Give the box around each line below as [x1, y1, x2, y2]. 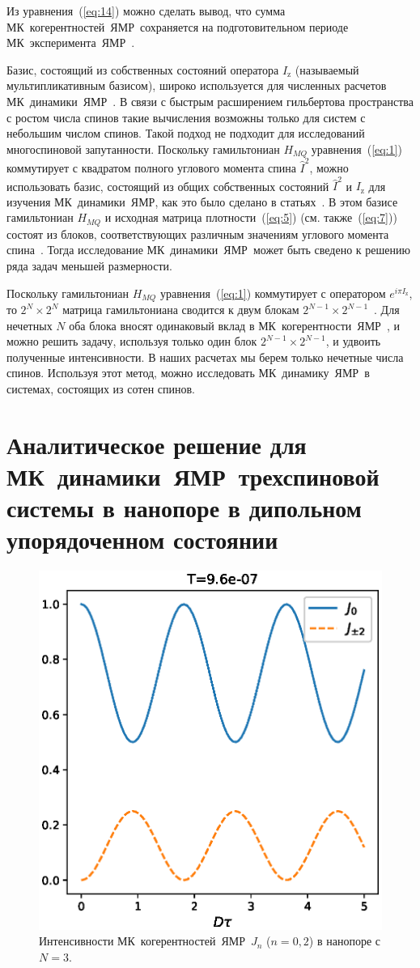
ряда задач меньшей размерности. [6, 257, 172, 274]
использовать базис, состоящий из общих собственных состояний [6, 177, 329, 194]
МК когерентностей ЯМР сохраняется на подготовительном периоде [6, 18, 349, 35]
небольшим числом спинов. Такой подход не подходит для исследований [6, 125, 365, 142]
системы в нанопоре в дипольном [6, 491, 362, 524]
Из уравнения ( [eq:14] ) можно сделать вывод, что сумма [6, 2, 286, 19]
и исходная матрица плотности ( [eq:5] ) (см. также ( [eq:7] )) [104, 209, 397, 226]
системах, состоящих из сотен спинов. [6, 380, 195, 397]
